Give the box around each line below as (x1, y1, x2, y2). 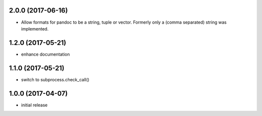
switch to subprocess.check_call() (21, 76, 90, 82)
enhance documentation (21, 51, 70, 57)
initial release (21, 102, 48, 108)
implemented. (21, 26, 49, 31)
